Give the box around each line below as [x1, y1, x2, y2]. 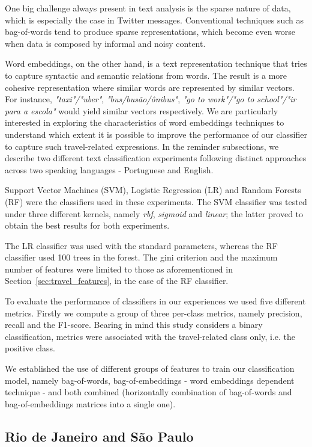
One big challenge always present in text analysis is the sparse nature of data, [5, 2, 291, 14]
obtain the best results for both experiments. [5, 219, 170, 232]
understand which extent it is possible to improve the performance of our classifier [5, 128, 307, 140]
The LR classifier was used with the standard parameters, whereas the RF [5, 239, 278, 251]
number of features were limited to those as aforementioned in [5, 262, 233, 275]
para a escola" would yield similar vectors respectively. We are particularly [5, 104, 278, 117]
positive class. [5, 342, 55, 354]
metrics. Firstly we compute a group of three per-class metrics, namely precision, [5, 306, 302, 319]
